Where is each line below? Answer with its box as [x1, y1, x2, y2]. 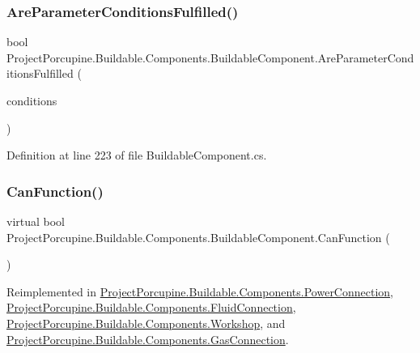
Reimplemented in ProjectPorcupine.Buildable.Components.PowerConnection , [6, 283, 394, 300]
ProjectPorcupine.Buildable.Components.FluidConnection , [6, 299, 296, 316]
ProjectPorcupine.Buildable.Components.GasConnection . [6, 330, 289, 347]
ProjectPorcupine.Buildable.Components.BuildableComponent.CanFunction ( [6, 228, 390, 245]
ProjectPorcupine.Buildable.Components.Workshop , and [6, 314, 286, 331]
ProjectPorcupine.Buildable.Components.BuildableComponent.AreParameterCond [6, 49, 414, 66]
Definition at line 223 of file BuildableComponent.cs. [6, 147, 267, 164]
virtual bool [6, 213, 66, 229]
